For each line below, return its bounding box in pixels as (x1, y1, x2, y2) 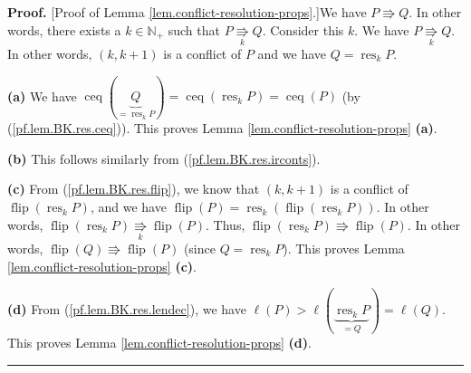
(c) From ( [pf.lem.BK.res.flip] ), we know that (7, 179, 260, 198)
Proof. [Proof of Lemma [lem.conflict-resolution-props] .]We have (7, 3, 367, 21)
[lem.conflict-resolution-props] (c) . (7, 256, 197, 275)
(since (183, 238, 216, 257)
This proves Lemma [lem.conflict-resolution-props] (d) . (7, 333, 312, 351)
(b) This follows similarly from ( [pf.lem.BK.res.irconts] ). (7, 148, 321, 167)
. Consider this (262, 20, 344, 39)
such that (168, 20, 220, 39)
